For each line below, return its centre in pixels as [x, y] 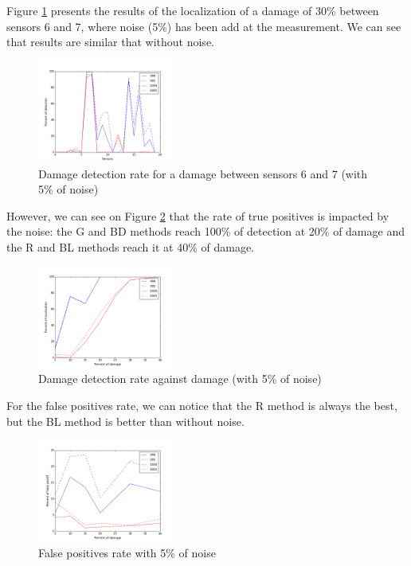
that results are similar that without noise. [110, 42]
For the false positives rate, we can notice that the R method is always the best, [202, 405]
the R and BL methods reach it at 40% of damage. [130, 246]
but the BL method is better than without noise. [125, 421]
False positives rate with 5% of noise [127, 552]
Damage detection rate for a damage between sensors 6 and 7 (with [203, 173]
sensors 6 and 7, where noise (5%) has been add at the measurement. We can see [204, 26]
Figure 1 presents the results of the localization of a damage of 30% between [193, 10]
